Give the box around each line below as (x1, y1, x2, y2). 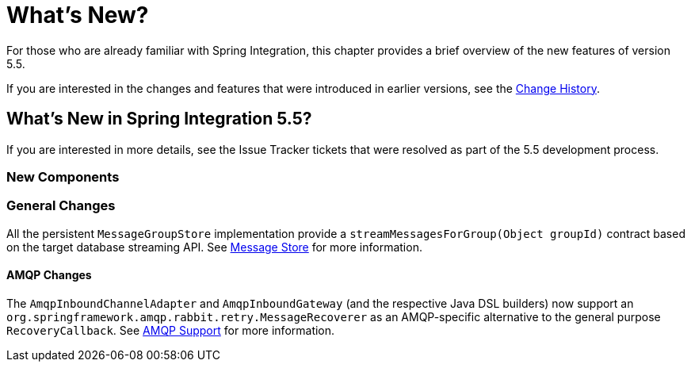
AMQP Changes (6, 268, 92, 282)
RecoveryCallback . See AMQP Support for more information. (6, 323, 335, 337)
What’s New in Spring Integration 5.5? (6, 109, 312, 129)
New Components (6, 168, 120, 185)
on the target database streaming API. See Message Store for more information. (6, 240, 422, 254)
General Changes (6, 197, 116, 214)
